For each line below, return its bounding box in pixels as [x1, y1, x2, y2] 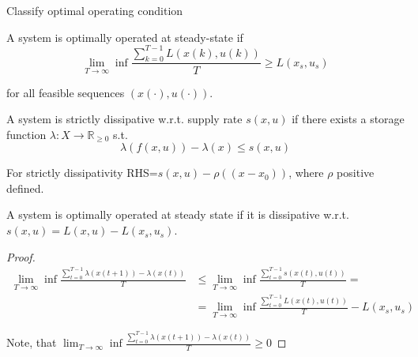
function [6, 126, 47, 142]
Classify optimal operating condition [6, 2, 183, 18]
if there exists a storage [292, 111, 405, 127]
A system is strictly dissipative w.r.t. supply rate [6, 111, 243, 127]
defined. [6, 179, 44, 196]
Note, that [6, 334, 57, 351]
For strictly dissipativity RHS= [6, 164, 158, 181]
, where [288, 164, 324, 181]
